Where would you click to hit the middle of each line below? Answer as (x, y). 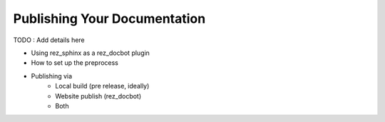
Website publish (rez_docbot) (98, 96)
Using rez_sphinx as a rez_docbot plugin (90, 53)
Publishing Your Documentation (109, 19)
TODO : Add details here (49, 40)
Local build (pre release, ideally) (102, 86)
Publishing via (52, 76)
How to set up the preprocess (75, 63)
